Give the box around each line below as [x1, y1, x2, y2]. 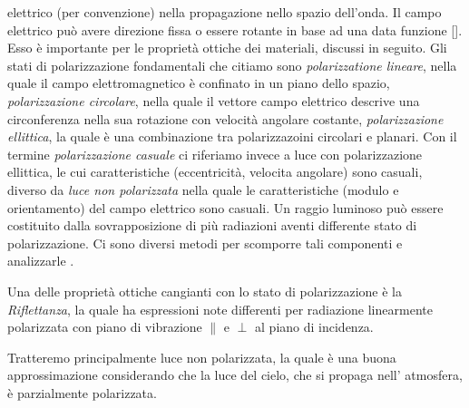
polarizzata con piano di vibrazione [7, 317, 202, 336]
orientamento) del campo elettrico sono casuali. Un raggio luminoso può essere [7, 198, 444, 217]
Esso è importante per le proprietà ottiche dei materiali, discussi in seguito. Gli [7, 38, 447, 57]
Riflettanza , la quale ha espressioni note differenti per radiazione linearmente [7, 299, 433, 318]
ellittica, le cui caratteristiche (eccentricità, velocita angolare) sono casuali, [7, 162, 423, 181]
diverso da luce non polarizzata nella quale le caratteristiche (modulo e [7, 180, 399, 199]
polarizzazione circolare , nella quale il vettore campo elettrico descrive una [7, 91, 420, 110]
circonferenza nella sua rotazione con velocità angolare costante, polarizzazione [7, 109, 444, 128]
